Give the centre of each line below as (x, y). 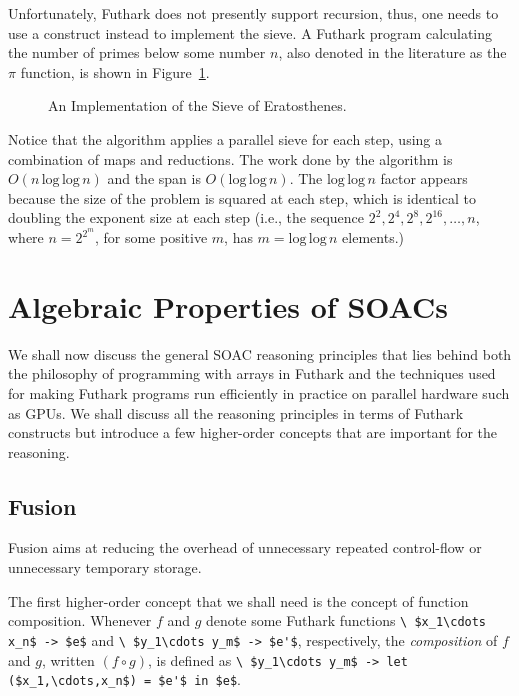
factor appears (424, 178)
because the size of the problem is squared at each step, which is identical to (242, 197)
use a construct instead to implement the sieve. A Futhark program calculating (250, 32)
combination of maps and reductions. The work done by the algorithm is (230, 158)
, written (68, 659)
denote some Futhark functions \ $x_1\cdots (346, 620)
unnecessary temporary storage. (105, 567)
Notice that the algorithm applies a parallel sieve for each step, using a (225, 138)
